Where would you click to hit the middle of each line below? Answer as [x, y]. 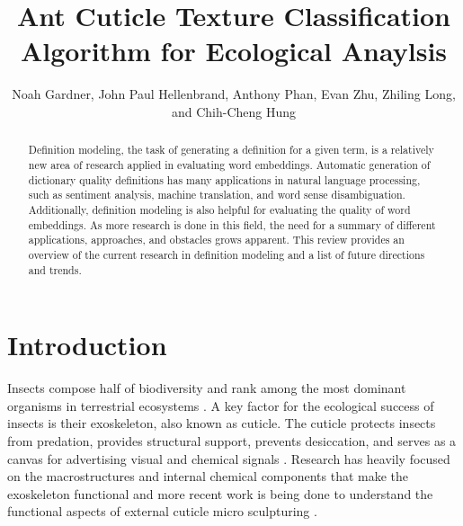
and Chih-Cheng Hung [234, 111]
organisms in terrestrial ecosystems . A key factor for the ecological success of [221, 405]
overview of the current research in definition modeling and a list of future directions [227, 254]
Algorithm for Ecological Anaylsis [234, 51]
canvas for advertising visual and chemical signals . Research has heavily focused [229, 458]
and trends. [55, 269]
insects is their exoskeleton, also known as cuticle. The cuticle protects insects [222, 423]
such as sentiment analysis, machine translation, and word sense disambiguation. [217, 195]
